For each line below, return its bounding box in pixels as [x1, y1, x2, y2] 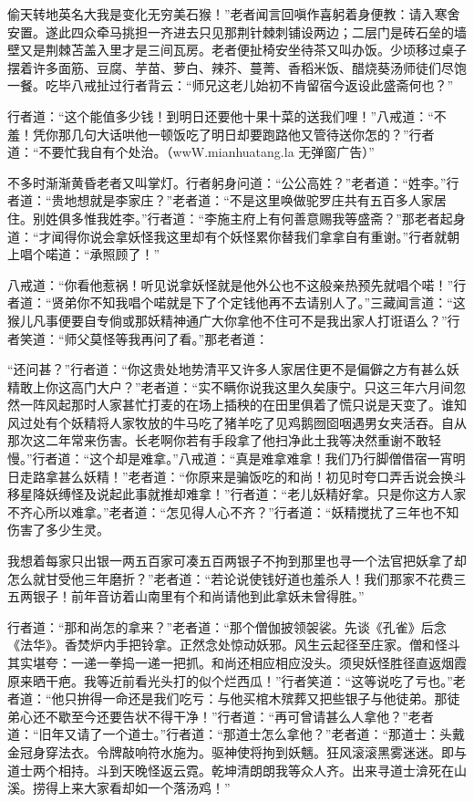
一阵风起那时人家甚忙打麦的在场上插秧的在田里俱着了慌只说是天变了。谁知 [19, 395, 467, 414]
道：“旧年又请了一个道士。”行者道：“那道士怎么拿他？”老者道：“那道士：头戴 [7, 724, 466, 744]
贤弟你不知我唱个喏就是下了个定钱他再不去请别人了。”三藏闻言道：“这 [51, 293, 466, 312]
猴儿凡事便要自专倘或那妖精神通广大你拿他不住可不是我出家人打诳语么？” [7, 310, 448, 329]
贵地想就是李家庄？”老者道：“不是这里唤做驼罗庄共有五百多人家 [51, 191, 434, 210]
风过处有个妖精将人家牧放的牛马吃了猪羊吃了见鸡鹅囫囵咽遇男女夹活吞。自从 [7, 412, 467, 432]
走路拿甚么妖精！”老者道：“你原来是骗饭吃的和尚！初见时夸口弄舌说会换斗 [19, 466, 467, 485]
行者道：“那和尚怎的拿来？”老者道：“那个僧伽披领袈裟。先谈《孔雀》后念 [7, 617, 447, 636]
